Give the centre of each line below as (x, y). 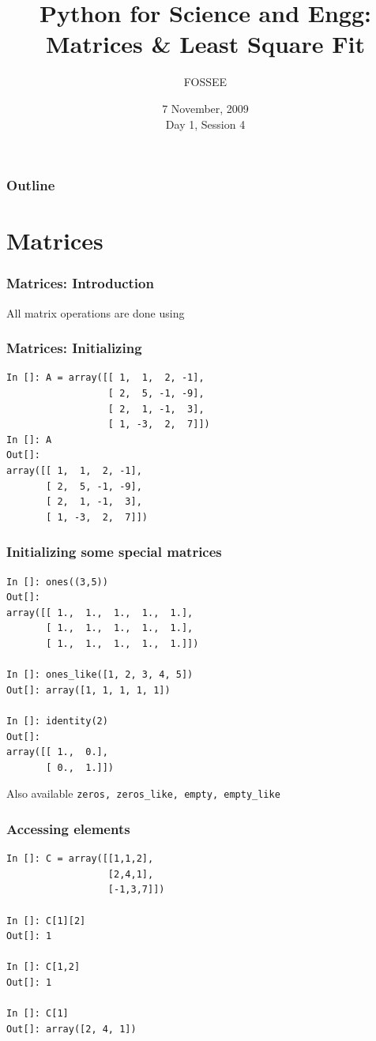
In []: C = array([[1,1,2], (80, 859)
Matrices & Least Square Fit (205, 44)
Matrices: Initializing (74, 348)
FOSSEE (205, 82)
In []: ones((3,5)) (57, 582)
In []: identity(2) (57, 721)
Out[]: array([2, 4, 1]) (71, 1029)
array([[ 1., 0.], (57, 752)
